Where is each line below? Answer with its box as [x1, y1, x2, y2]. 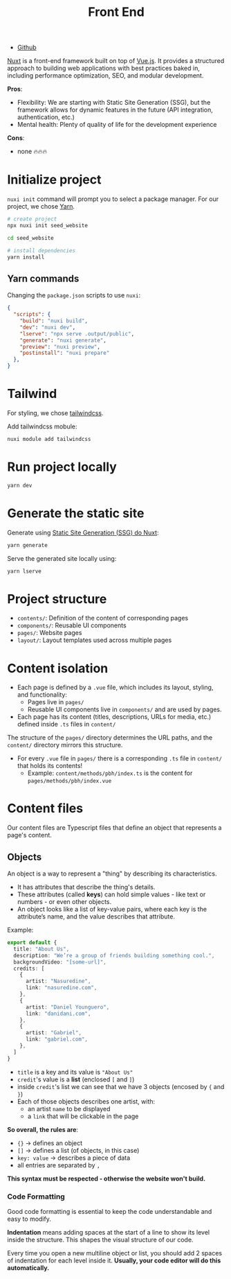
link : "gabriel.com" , [25, 1036, 89, 1043]
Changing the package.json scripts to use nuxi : [7, 291, 140, 299]
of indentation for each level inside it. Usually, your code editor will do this [7, 1256, 221, 1264]
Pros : [7, 85, 23, 94]
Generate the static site [7, 505, 145, 521]
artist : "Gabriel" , [25, 1029, 82, 1036]
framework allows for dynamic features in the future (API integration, [17, 105, 213, 114]
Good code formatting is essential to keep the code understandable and [7, 1207, 212, 1215]
